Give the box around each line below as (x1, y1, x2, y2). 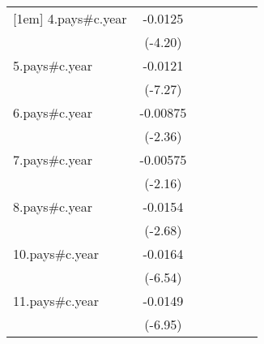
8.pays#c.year (13, 197, 92, 216)
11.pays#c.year (13, 291, 99, 310)
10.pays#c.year (13, 244, 99, 263)
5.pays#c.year (13, 56, 92, 75)
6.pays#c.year (13, 103, 92, 122)
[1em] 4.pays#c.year (13, 9, 127, 28)
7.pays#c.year (13, 150, 92, 169)
